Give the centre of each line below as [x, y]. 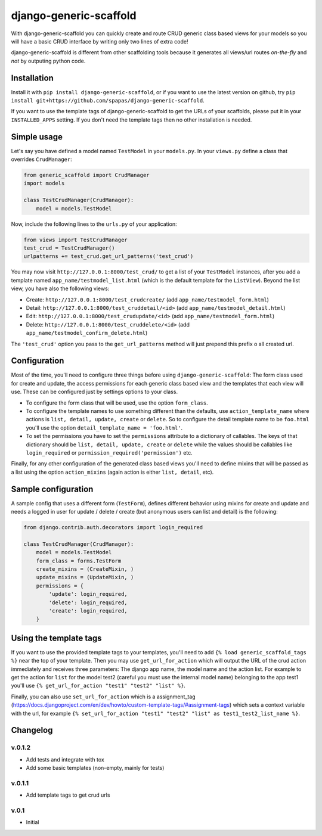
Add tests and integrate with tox [65, 759]
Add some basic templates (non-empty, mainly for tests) [95, 768]
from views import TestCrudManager [75, 240]
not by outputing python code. [48, 61]
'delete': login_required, [88, 602]
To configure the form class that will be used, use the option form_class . [117, 403]
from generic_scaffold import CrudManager [86, 175]
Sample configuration [52, 489]
